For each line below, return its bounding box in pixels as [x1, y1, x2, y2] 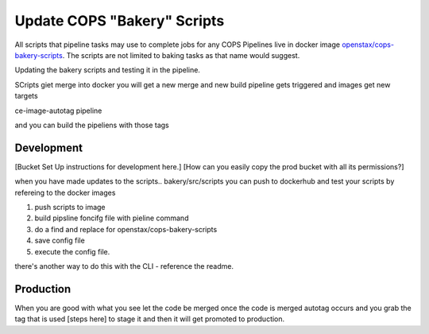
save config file [34, 235, 85, 246]
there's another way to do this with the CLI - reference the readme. [14, 261, 234, 270]
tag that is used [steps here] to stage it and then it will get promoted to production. [14, 314, 285, 324]
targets [14, 91, 39, 101]
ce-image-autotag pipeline [14, 106, 102, 115]
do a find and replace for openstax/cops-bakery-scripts [34, 224, 218, 234]
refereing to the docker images [14, 188, 116, 197]
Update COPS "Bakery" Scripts [14, 12, 225, 29]
